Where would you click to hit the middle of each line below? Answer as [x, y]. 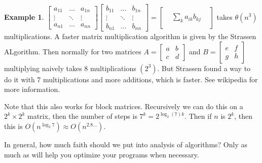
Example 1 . [24, 17]
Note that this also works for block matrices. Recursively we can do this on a [124, 106]
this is [13, 126]
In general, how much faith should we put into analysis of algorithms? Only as [126, 144]
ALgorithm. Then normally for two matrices [73, 51]
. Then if [198, 116]
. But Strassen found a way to [204, 68]
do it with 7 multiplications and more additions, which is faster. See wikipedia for [131, 79]
